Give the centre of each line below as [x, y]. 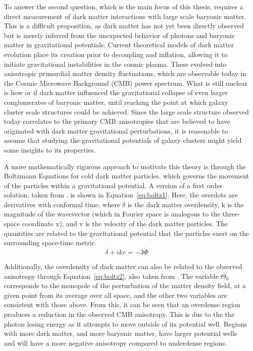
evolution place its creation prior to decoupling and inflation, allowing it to [116, 54]
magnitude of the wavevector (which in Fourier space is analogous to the [112, 214]
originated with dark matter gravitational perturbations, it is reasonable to [116, 130]
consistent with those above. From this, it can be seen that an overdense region [122, 304]
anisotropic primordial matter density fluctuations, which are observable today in [125, 73]
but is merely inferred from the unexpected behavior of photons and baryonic [119, 35]
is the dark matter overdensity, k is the [186, 204]
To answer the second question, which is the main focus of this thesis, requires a [124, 6]
